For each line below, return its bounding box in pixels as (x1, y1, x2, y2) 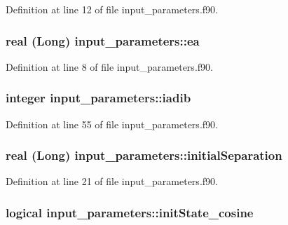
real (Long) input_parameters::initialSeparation (6, 146, 282, 164)
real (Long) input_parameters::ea (6, 32, 200, 49)
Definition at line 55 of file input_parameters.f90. (6, 116, 218, 131)
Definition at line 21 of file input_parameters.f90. (6, 174, 218, 189)
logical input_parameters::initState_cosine (6, 203, 254, 221)
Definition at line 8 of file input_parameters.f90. (6, 59, 213, 74)
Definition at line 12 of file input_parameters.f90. (6, 2, 218, 16)
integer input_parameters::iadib (6, 89, 191, 107)
